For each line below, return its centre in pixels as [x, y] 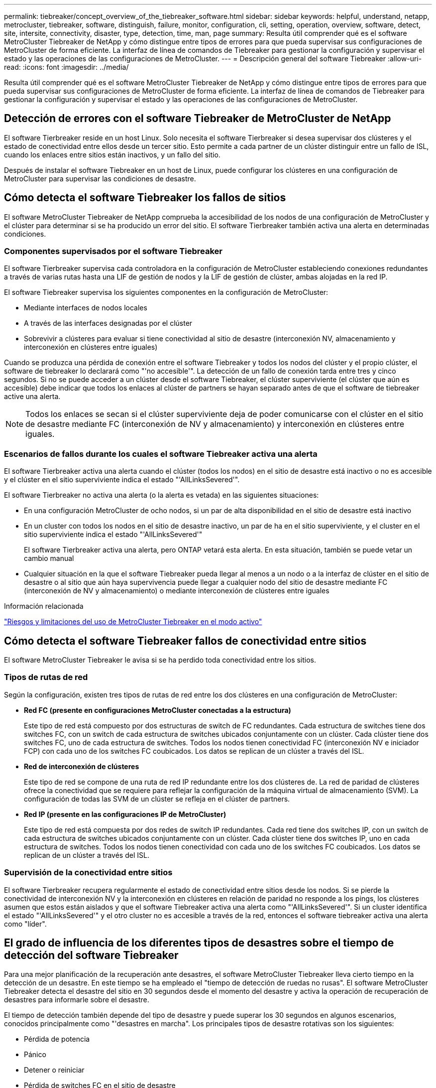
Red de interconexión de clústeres [82, 766]
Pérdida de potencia [57, 1039]
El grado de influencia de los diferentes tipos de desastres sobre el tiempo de [199, 943]
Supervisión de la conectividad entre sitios [88, 873]
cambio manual [49, 558]
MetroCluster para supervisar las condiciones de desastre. [100, 178]
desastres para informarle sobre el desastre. [77, 1000]
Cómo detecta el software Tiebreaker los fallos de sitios [145, 198]
